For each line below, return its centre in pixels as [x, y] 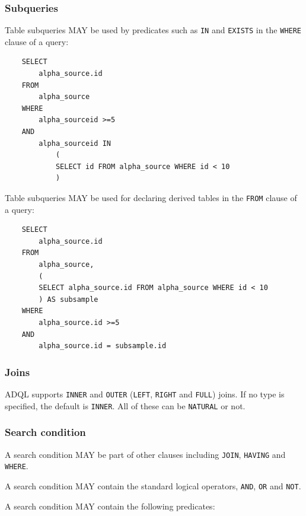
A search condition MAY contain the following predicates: [110, 506]
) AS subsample [68, 299]
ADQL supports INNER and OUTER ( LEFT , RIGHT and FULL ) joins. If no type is [145, 394]
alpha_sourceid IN [75, 143]
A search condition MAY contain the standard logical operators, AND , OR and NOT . [153, 485]
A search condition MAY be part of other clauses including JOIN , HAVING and [145, 454]
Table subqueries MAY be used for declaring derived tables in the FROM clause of [151, 198]
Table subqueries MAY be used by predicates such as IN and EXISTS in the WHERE [153, 30]
